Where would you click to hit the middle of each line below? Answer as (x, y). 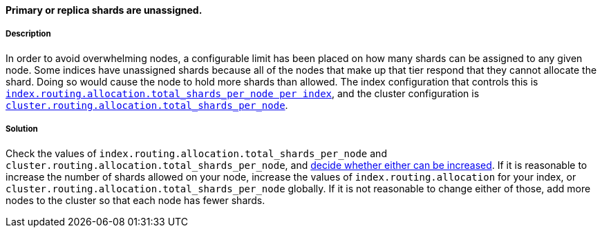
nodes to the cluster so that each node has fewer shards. (135, 200)
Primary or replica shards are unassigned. (104, 10)
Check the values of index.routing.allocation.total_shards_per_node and (196, 153)
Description (28, 34)
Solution (22, 129)
